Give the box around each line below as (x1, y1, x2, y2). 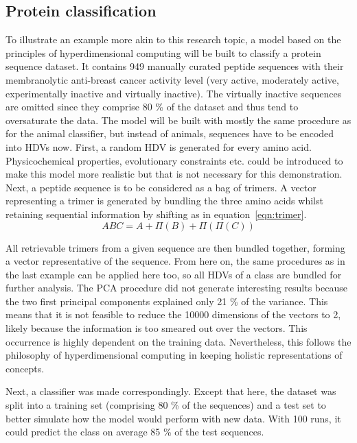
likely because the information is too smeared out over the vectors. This (5, 321, 308, 335)
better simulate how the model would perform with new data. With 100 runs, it (5, 411, 341, 425)
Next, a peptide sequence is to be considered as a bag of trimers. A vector (5, 180, 316, 194)
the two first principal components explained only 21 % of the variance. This (5, 294, 328, 308)
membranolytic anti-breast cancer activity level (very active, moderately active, (5, 72, 339, 86)
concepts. (5, 361, 45, 375)
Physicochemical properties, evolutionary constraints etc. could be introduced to (5, 153, 343, 167)
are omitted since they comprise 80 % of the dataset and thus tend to (5, 99, 299, 114)
